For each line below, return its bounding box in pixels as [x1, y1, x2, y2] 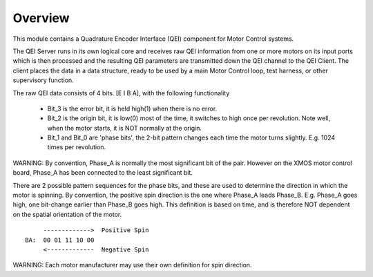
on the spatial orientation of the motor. [12, 210, 122, 218]
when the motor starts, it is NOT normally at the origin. [47, 124, 202, 132]
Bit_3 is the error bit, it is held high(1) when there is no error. [47, 104, 218, 113]
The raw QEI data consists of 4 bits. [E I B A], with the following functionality [12, 88, 230, 97]
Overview [12, 10, 70, 26]
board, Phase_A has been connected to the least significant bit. [12, 169, 193, 177]
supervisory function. [12, 76, 74, 84]
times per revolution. [47, 143, 106, 151]
